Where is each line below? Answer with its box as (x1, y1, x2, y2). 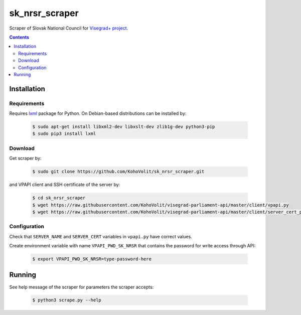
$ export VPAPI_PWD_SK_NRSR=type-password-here (32, 256, 152, 262)
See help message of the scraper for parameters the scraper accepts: (9, 284, 154, 290)
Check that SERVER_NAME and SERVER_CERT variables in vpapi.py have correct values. (9, 233, 193, 239)
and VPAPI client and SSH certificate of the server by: (9, 182, 120, 188)
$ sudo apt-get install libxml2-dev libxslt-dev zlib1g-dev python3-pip (32, 124, 215, 130)
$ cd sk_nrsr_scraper (32, 195, 86, 201)
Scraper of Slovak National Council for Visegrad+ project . (9, 25, 128, 31)
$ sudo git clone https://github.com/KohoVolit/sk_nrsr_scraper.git (32, 169, 205, 175)
